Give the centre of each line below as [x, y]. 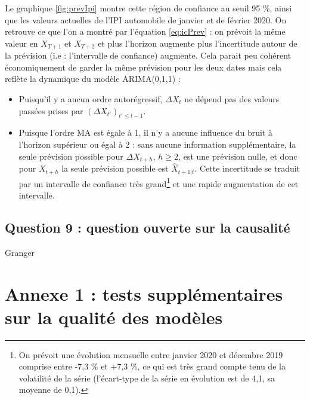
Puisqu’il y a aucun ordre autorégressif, [91, 99]
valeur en [21, 43]
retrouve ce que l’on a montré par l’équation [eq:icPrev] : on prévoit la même [145, 31]
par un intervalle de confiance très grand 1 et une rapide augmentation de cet [159, 182]
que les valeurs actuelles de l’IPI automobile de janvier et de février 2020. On [146, 19]
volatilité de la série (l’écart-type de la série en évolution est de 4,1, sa [147, 378]
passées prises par [51, 110]
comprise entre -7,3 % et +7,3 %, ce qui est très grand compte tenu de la [152, 366]
